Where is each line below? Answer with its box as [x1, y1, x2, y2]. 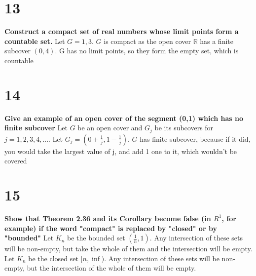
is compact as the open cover [104, 36, 191, 46]
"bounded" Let [4, 233, 54, 243]
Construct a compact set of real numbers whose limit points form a [4, 26, 239, 37]
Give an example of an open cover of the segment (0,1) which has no [4, 113, 244, 123]
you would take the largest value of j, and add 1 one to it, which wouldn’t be [4, 146, 237, 156]
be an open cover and [77, 122, 143, 133]
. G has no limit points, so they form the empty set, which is [55, 45, 239, 56]
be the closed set [28, 253, 78, 263]
